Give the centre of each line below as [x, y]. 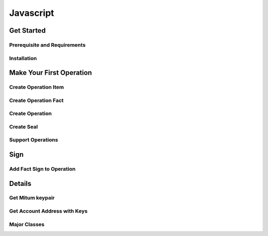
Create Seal [24, 126]
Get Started [27, 30]
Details [20, 183]
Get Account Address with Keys [48, 211]
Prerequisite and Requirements [47, 45]
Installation [23, 58]
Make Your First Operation [51, 73]
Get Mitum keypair [32, 198]
